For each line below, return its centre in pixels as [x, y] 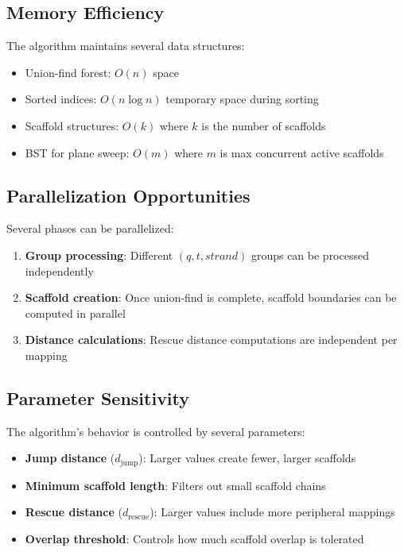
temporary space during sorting [242, 99]
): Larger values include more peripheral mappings [272, 512]
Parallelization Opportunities [128, 195]
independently [59, 270]
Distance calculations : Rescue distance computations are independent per [211, 340]
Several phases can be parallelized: [90, 228]
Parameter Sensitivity [98, 398]
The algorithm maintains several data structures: [126, 46]
